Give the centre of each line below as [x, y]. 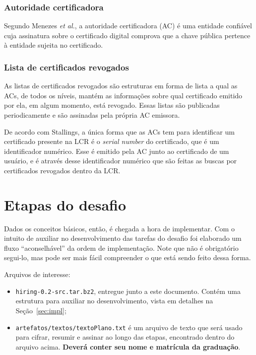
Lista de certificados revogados [66, 67]
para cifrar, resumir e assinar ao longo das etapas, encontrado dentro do [125, 337]
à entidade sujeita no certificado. [54, 45]
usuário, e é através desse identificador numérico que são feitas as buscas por [121, 161]
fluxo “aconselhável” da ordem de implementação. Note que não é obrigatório [121, 248]
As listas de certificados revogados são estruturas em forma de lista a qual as [121, 86]
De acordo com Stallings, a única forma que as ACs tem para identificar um [119, 131]
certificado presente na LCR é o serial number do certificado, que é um [112, 141]
